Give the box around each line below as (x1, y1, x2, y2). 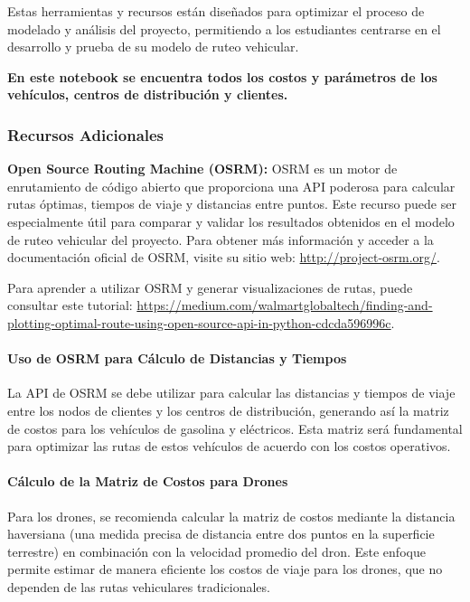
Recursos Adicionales (7, 123, 164, 146)
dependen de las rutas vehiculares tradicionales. (7, 577, 270, 596)
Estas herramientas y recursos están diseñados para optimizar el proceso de (7, 2, 425, 20)
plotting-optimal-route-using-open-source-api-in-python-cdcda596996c (7, 313, 391, 332)
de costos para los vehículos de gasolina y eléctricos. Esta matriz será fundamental (7, 419, 463, 437)
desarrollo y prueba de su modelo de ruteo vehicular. (7, 37, 299, 56)
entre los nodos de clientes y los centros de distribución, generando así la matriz (7, 400, 449, 419)
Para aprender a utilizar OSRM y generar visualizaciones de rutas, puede (7, 277, 413, 296)
